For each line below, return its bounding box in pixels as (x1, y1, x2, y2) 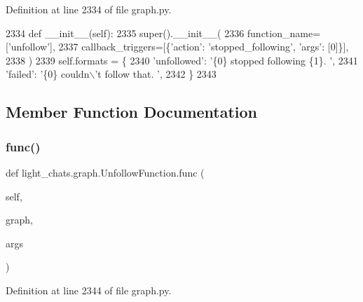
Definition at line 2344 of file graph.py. (6, 282, 172, 297)
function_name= (247, 25, 321, 40)
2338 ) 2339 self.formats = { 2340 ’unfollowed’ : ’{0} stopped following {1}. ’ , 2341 (6, 53, 358, 67)
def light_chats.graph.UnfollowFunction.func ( (6, 165, 205, 179)
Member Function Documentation (6, 101, 258, 123)
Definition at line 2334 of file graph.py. (6, 2, 172, 16)
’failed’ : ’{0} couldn (6, 67, 90, 81)
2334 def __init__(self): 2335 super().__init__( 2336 (6, 25, 245, 40)
